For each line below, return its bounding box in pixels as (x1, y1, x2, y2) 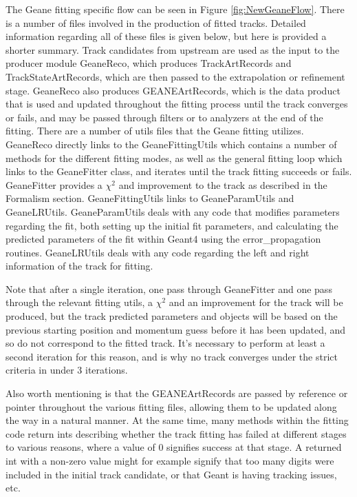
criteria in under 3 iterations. (6, 363, 128, 377)
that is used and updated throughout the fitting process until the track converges (6, 97, 348, 111)
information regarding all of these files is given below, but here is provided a (6, 29, 327, 43)
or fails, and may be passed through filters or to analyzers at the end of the (6, 110, 323, 124)
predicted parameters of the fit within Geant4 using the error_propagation (6, 232, 321, 246)
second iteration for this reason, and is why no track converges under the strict (6, 349, 338, 363)
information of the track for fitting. (6, 258, 153, 273)
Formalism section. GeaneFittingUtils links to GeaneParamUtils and (6, 191, 294, 205)
